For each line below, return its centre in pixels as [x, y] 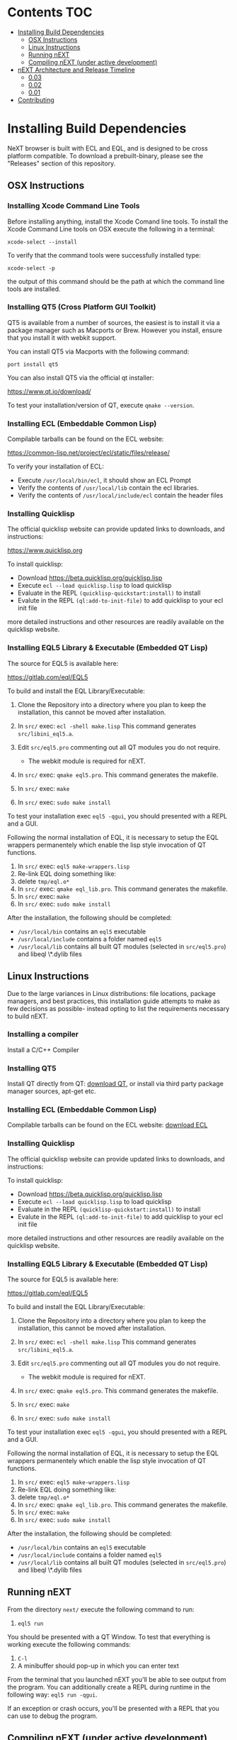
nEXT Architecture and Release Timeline [76, 70]
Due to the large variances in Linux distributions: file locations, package [111, 993]
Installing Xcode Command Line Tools [74, 206]
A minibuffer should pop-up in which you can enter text [98, 1665]
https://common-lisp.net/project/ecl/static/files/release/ [88, 453]
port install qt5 [33, 364]
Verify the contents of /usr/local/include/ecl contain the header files [120, 496]
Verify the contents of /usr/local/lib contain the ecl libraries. [108, 488]
